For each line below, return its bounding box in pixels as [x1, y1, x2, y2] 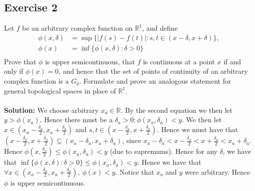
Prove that [4, 56, 37, 66]
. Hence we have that [137, 157, 201, 167]
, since [122, 135, 141, 145]
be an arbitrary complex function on [22, 23, 133, 33]
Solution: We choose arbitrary [4, 104, 99, 115]
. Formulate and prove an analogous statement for [79, 76, 231, 86]
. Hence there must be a [40, 114, 113, 125]
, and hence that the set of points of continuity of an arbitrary [59, 66, 248, 76]
